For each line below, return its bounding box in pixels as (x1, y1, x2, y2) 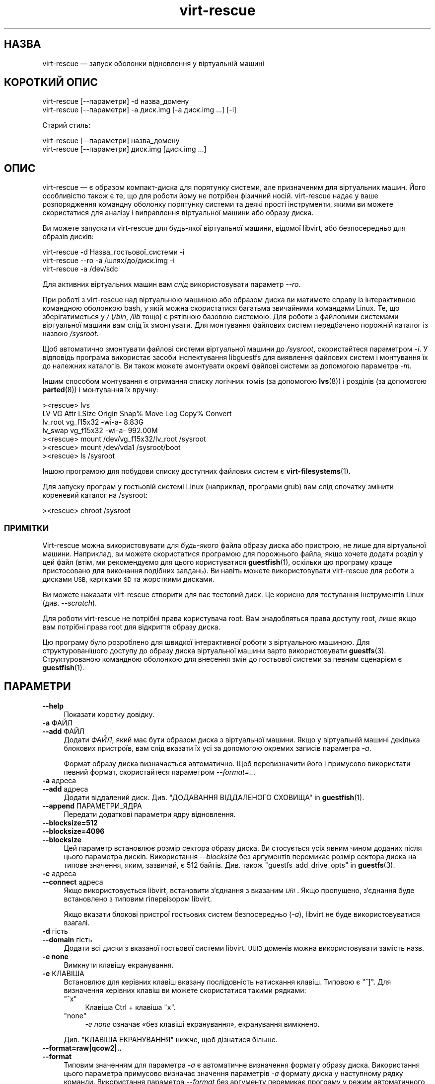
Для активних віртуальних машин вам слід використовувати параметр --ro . (42, 280, 301, 289)
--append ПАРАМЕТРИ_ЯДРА (42, 801, 142, 810)
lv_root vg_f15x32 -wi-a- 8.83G (42, 418, 144, 427)
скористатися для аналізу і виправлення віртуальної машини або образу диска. (42, 208, 314, 217)
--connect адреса (42, 877, 103, 886)
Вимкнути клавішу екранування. (64, 960, 174, 969)
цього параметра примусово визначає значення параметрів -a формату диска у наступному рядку (64, 1069, 403, 1078)
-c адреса (42, 869, 76, 878)
